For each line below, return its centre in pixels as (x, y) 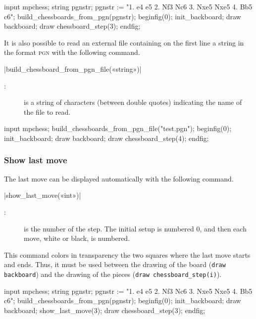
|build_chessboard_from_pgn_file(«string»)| (73, 68)
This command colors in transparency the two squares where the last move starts (127, 254)
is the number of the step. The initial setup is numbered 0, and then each (135, 228)
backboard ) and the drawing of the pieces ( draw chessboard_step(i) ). (113, 274)
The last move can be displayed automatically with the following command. (119, 178)
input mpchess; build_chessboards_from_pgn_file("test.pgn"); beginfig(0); (118, 128)
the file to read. (47, 112)
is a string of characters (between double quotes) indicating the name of (133, 102)
